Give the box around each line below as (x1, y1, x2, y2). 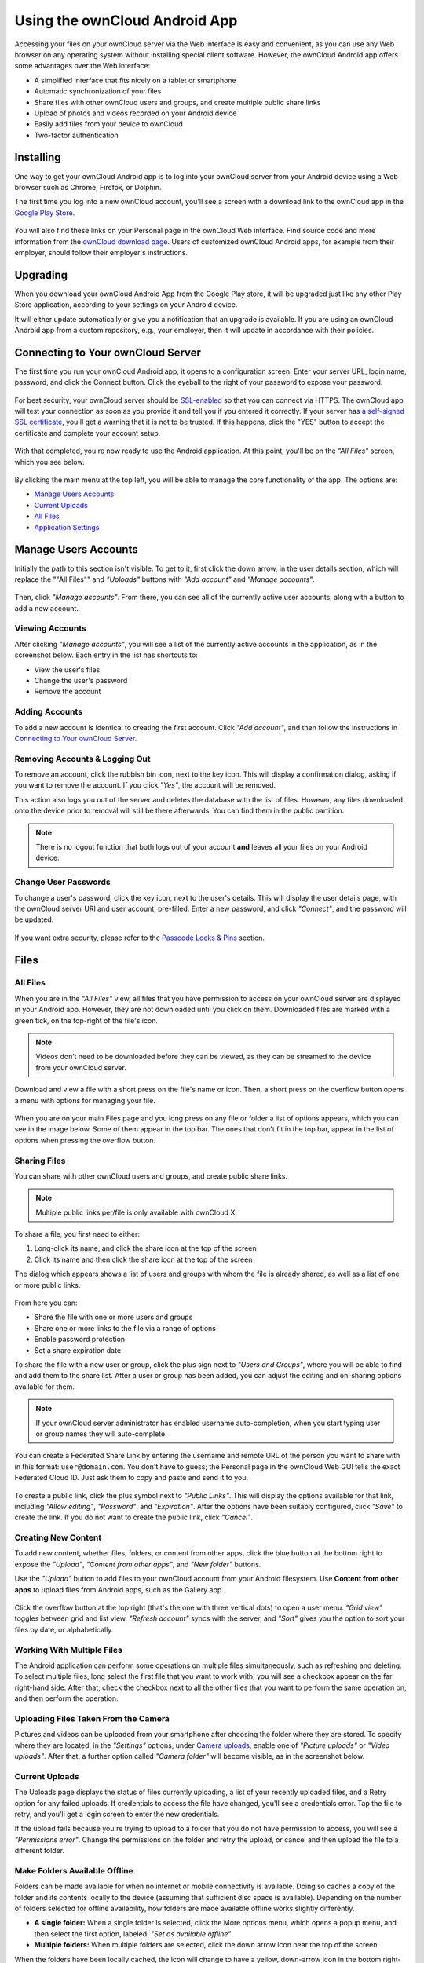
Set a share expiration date (34, 1345, 122, 1354)
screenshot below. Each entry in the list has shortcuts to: (14, 650, 198, 660)
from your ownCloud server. (35, 1062, 127, 1072)
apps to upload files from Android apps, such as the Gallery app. (14, 1585, 224, 1594)
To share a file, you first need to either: (14, 1230, 141, 1239)
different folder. (14, 1846, 65, 1855)
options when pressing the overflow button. (14, 1135, 156, 1145)
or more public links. (14, 1280, 81, 1289)
